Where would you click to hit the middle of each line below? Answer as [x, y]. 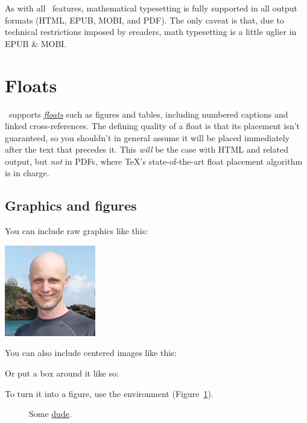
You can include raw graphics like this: [77, 231]
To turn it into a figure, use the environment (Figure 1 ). [109, 393]
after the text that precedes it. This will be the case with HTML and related [147, 149]
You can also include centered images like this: [91, 353]
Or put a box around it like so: [62, 373]
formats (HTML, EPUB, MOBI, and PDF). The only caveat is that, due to [144, 20]
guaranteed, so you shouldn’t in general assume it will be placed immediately [147, 137]
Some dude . [50, 414]
